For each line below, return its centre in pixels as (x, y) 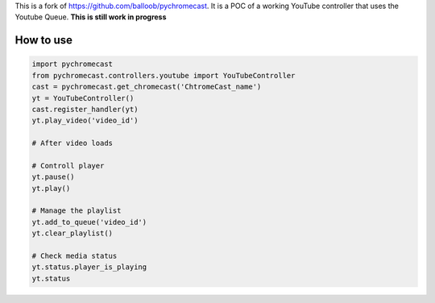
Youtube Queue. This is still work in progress (91, 17)
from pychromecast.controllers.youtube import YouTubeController (164, 75)
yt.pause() (53, 177)
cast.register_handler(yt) (85, 109)
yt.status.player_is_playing (89, 267)
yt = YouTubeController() (83, 98)
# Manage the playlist (77, 211)
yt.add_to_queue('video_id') (89, 222)
